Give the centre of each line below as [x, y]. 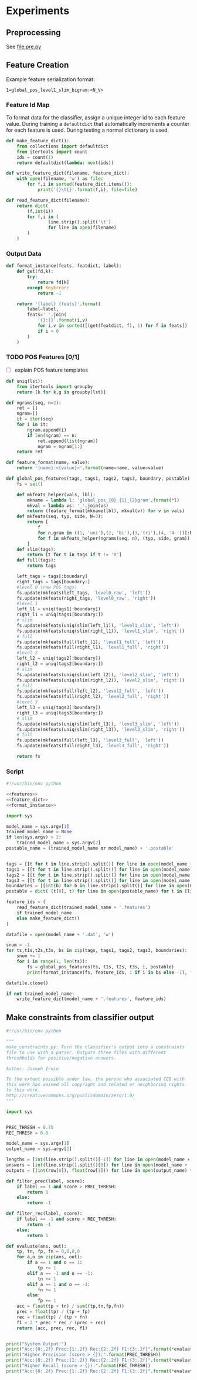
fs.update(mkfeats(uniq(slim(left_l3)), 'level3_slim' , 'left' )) [98, 724]
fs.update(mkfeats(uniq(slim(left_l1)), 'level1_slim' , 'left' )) [98, 625]
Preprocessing [33, 33]
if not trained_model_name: [40, 994]
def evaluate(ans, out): [36, 1246]
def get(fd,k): [35, 272]
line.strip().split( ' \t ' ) [79, 222]
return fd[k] [53, 282]
